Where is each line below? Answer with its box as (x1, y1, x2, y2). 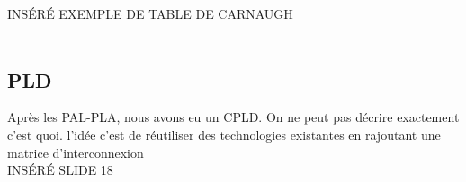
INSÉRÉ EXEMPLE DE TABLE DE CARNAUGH (7, 4, 293, 22)
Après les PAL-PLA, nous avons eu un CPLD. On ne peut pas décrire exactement (7, 108, 460, 126)
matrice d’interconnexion (7, 143, 144, 161)
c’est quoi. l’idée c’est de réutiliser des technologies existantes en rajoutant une (7, 125, 441, 143)
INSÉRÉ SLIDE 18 (7, 160, 113, 179)
